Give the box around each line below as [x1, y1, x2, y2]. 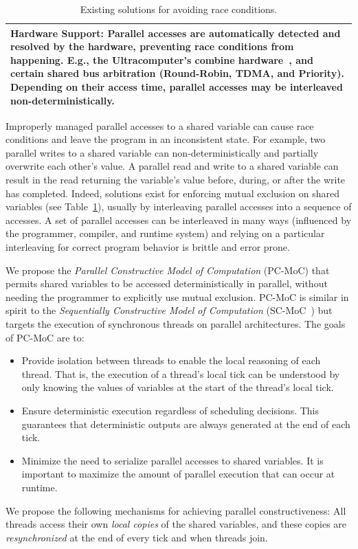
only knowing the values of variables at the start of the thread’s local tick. [21, 380, 334, 394]
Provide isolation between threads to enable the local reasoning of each [21, 353, 321, 368]
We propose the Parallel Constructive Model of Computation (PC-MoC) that [5, 262, 330, 277]
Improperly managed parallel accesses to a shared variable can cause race [5, 118, 314, 133]
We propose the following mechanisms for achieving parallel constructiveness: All [5, 503, 346, 517]
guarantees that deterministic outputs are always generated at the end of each [21, 416, 350, 431]
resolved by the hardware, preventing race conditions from [10, 39, 294, 54]
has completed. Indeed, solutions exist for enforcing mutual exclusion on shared [5, 186, 339, 200]
